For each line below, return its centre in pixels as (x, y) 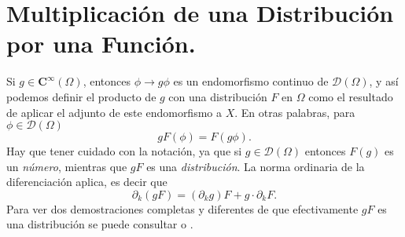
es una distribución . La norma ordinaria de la (256, 166)
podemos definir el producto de (81, 96)
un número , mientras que (67, 166)
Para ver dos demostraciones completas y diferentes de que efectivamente (182, 208)
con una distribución (218, 96)
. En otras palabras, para (295, 112)
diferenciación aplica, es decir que (87, 182)
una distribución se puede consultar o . (100, 224)
